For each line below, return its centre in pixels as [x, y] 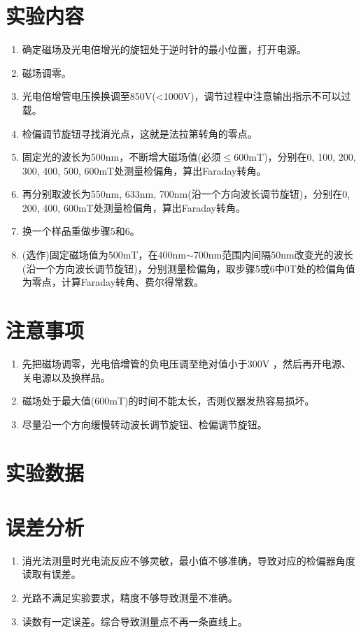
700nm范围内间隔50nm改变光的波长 [273, 255]
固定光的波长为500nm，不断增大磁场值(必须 [121, 157]
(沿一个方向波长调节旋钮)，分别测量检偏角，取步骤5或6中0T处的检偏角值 [189, 268]
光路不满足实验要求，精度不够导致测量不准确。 [130, 598]
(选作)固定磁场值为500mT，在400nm [104, 255]
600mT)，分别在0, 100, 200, [295, 157]
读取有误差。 [51, 574]
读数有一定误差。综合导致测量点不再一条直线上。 [135, 621]
